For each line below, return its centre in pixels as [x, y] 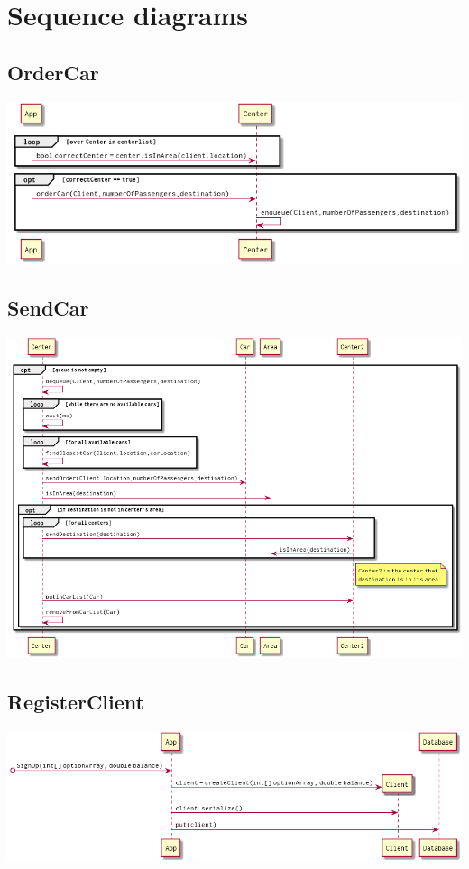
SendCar [48, 308]
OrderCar [53, 72]
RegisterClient [76, 702]
